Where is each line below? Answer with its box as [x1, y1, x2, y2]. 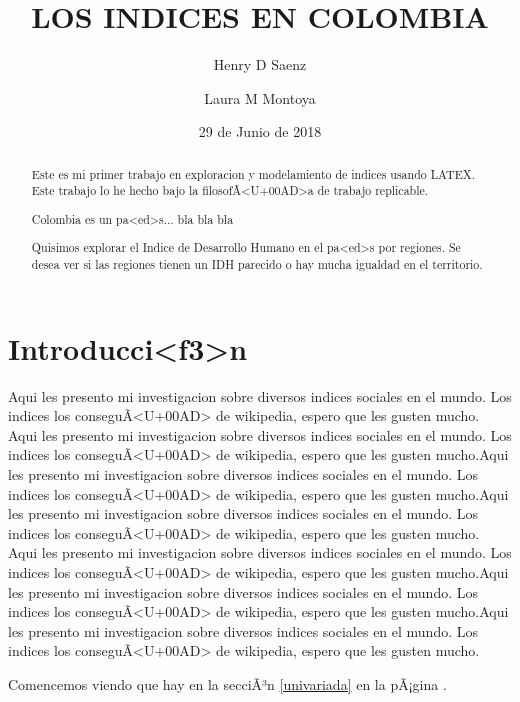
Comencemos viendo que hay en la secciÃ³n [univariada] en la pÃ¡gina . [8, 674, 447, 695]
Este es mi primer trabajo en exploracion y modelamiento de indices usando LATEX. [31, 165, 475, 182]
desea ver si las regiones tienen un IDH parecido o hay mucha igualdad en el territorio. [31, 256, 483, 273]
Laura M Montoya [204, 87, 316, 108]
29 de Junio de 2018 [198, 121, 322, 142]
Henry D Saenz [213, 54, 307, 75]
